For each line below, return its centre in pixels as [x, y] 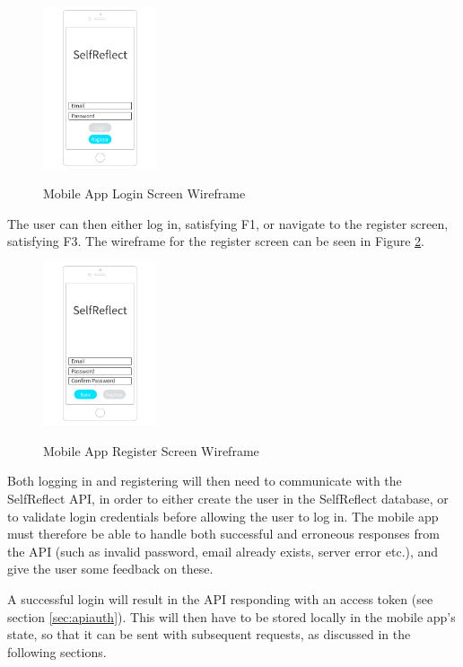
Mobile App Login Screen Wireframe [144, 193]
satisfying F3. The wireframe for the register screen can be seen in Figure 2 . [216, 241]
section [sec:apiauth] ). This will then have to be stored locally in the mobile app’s [231, 616]
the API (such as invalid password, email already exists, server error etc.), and [223, 551]
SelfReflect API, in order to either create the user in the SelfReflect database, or [228, 498]
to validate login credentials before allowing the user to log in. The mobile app [223, 516]
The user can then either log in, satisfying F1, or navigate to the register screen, [228, 223]
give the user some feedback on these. [110, 569]
